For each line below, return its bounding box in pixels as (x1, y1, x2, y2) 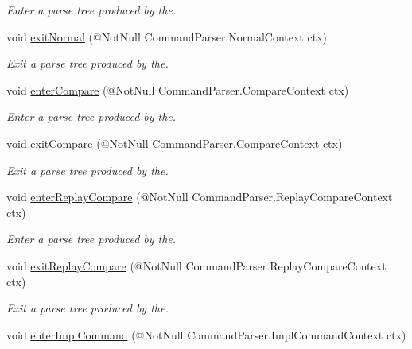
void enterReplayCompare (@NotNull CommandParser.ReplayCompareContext (6, 188, 393, 205)
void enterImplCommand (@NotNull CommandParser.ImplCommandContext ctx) (6, 326, 406, 343)
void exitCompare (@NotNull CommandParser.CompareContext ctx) (6, 134, 343, 151)
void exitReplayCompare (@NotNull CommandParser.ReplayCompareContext (6, 257, 387, 273)
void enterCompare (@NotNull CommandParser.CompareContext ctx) (6, 81, 349, 98)
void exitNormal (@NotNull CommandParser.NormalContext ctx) (6, 28, 327, 45)
